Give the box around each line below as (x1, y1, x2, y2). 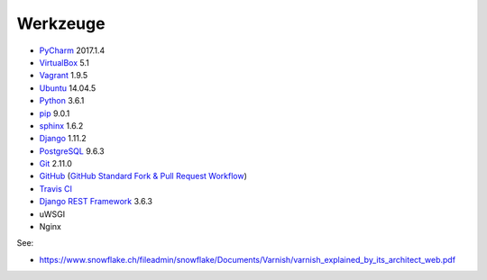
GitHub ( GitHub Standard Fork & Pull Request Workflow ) (39, 171, 247, 182)
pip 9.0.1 (39, 108, 70, 119)
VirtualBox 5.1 (39, 57, 89, 68)
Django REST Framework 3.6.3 (39, 196, 153, 207)
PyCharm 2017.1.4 (39, 45, 106, 56)
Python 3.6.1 (39, 95, 85, 106)
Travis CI (39, 183, 72, 194)
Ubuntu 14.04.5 (39, 82, 96, 94)
